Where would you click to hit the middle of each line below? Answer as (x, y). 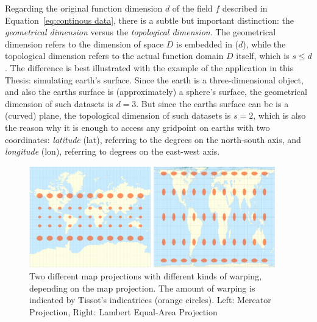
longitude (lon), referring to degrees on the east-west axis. (112, 151)
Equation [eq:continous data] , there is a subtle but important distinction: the (149, 20)
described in (245, 8)
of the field (192, 8)
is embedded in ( (208, 44)
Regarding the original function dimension (84, 8)
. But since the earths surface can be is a (212, 103)
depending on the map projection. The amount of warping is (142, 288)
